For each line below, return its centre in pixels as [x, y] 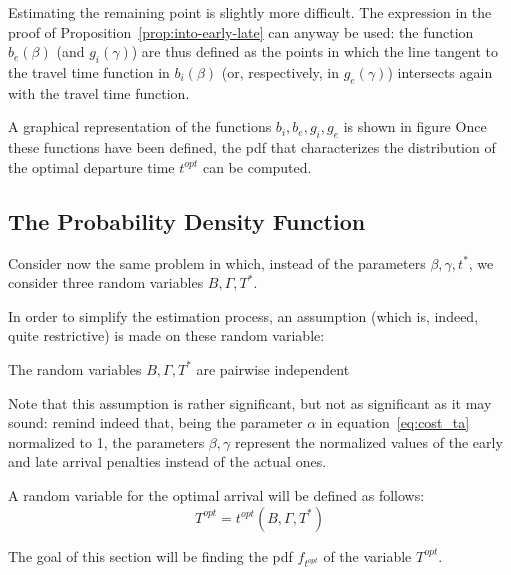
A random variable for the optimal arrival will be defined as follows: [216, 494]
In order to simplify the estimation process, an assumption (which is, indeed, [243, 315]
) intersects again [440, 71]
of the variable [367, 555]
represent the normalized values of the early [368, 441]
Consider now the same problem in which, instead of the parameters [217, 262]
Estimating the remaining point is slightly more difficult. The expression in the [250, 12]
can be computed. [257, 166]
